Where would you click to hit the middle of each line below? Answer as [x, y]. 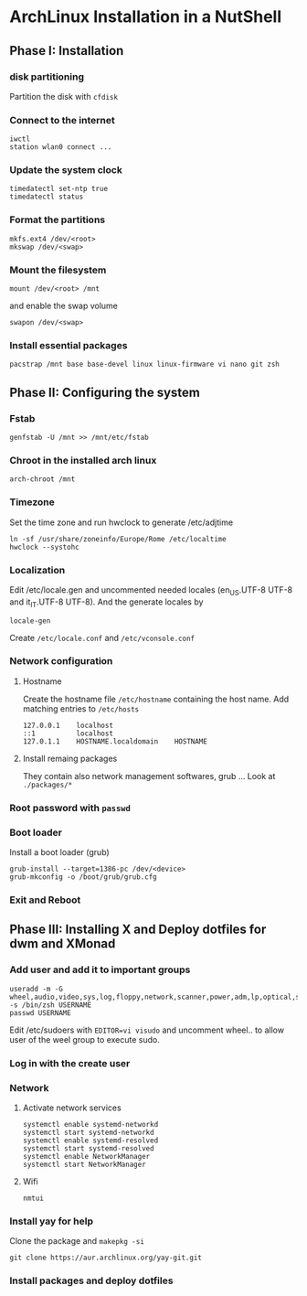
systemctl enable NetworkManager [86, 1156]
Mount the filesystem [58, 270]
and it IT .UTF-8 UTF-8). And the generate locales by [106, 603]
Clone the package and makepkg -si [77, 1241]
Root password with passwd [70, 808]
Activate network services [72, 1108]
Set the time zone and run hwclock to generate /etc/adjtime [122, 522]
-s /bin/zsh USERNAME [51, 1005]
